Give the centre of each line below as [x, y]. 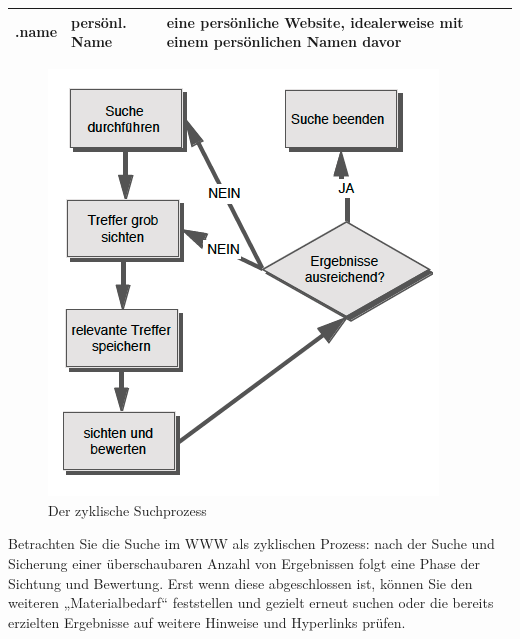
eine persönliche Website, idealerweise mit [315, 21]
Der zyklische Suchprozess [127, 509]
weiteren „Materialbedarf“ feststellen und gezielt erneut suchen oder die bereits [251, 602]
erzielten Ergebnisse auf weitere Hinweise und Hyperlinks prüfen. [207, 621]
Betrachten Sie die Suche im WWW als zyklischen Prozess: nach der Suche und [251, 543]
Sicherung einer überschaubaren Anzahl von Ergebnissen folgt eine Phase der [244, 562]
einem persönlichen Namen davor [284, 41]
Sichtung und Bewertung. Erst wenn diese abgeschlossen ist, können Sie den [240, 582]
